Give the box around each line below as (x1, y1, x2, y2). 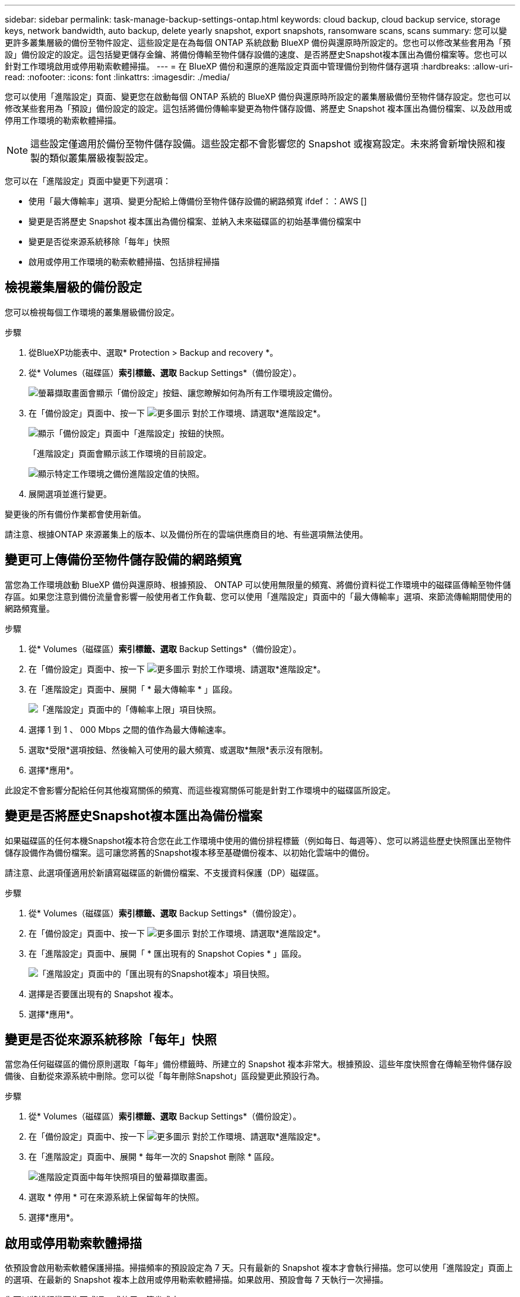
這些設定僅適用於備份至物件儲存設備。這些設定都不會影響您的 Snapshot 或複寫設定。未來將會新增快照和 (30, 138, 496, 150)
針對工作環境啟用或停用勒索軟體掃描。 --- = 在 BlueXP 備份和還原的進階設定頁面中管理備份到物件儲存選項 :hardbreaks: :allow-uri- (5, 61, 513, 71)
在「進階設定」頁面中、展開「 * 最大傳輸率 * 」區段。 (28, 684, 237, 694)
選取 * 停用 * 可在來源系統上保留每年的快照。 (28, 1192, 204, 1203)
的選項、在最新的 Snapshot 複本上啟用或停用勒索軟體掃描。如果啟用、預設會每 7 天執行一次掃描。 (5, 1274, 389, 1285)
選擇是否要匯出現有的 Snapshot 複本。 (28, 988, 179, 999)
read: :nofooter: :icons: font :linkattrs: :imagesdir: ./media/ (5, 72, 230, 82)
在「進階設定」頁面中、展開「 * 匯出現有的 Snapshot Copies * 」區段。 (28, 948, 307, 958)
